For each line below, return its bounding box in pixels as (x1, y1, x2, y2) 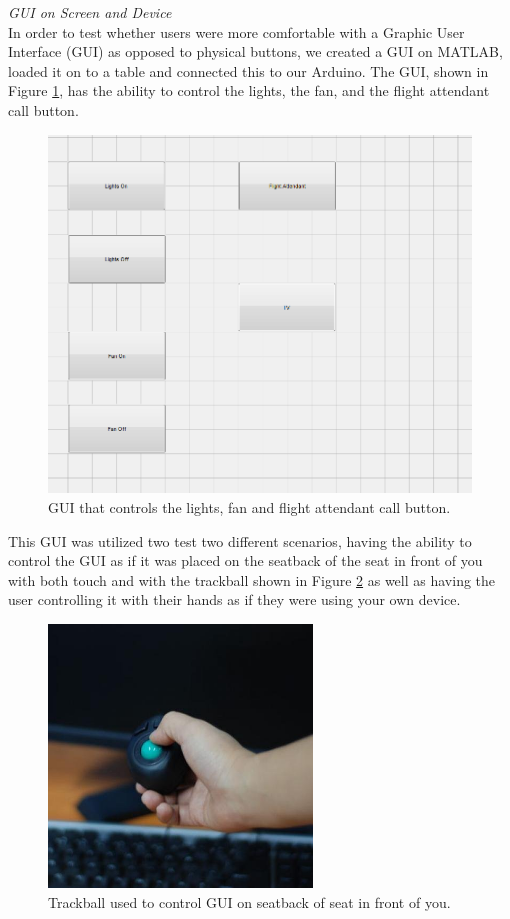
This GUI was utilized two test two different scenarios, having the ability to (8, 530, 472, 551)
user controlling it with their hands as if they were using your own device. (8, 589, 461, 610)
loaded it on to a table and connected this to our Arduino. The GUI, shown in (8, 60, 489, 81)
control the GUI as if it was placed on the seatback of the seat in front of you (8, 550, 483, 571)
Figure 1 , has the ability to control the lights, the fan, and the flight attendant (8, 80, 490, 101)
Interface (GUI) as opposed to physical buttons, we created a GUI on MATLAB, (8, 41, 503, 62)
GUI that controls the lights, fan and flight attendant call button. (48, 496, 451, 517)
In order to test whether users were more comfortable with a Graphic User (8, 21, 465, 42)
